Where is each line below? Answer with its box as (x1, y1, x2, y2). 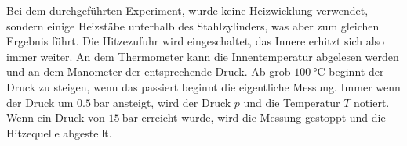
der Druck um (6, 94, 74, 110)
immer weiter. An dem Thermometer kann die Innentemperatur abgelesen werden (6, 48, 399, 64)
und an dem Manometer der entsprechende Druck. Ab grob (6, 63, 291, 80)
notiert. (354, 94, 390, 110)
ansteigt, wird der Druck (113, 94, 231, 110)
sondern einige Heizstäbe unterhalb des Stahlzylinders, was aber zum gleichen (6, 17, 380, 34)
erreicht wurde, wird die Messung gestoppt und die (141, 109, 386, 126)
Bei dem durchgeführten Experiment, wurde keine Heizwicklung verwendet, (6, 2, 369, 18)
